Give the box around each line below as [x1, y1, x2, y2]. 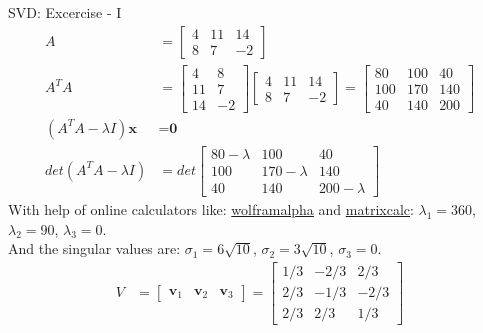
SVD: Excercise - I [8, 2, 122, 22]
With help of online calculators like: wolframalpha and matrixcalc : [8, 198, 414, 219]
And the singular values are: [8, 238, 181, 259]
